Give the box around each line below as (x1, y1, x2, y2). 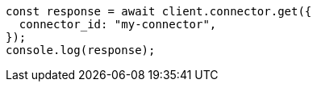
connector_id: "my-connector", (19, 18, 217, 31)
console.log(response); (6, 44, 156, 57)
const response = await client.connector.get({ (6, 5, 312, 18)
